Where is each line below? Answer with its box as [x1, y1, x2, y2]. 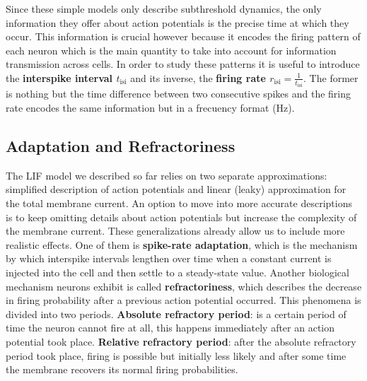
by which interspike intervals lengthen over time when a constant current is [6, 251, 332, 266]
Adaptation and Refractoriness [6, 135, 235, 157]
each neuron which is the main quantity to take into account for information [6, 42, 337, 57]
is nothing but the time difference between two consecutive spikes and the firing [6, 86, 351, 101]
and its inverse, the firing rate [130, 70, 266, 85]
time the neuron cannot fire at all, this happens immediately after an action [6, 320, 335, 335]
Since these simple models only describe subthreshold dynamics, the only [6, 1, 322, 16]
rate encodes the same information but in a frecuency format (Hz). [6, 100, 295, 115]
